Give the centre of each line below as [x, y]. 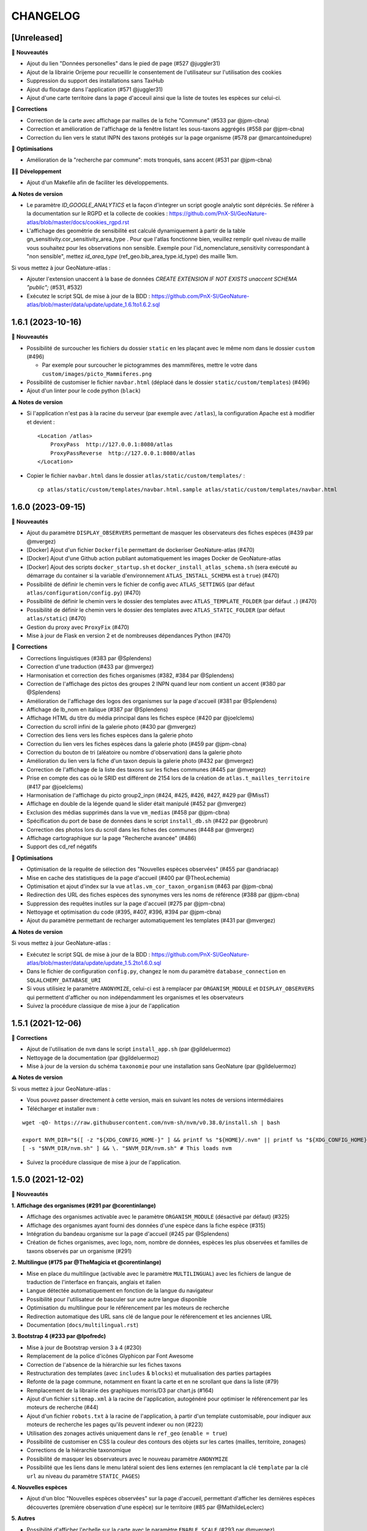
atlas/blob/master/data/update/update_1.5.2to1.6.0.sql [94, 963]
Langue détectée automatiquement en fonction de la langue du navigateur [120, 1291]
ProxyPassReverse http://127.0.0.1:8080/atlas [123, 453]
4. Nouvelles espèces [39, 1487]
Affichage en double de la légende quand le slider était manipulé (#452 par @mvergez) [136, 804]
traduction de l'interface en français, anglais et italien [94, 1282]
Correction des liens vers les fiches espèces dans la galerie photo [110, 735]
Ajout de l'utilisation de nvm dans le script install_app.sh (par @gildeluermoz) [129, 1049]
